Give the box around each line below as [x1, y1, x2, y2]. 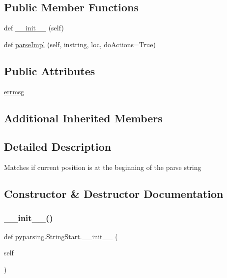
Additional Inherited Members [4, 110, 163, 125]
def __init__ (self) [4, 23, 64, 33]
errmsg [4, 86, 25, 96]
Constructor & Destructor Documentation [4, 186, 224, 201]
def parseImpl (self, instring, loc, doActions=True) [4, 39, 156, 49]
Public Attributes [4, 63, 95, 78]
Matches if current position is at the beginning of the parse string [4, 162, 201, 172]
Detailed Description [4, 139, 112, 154]
